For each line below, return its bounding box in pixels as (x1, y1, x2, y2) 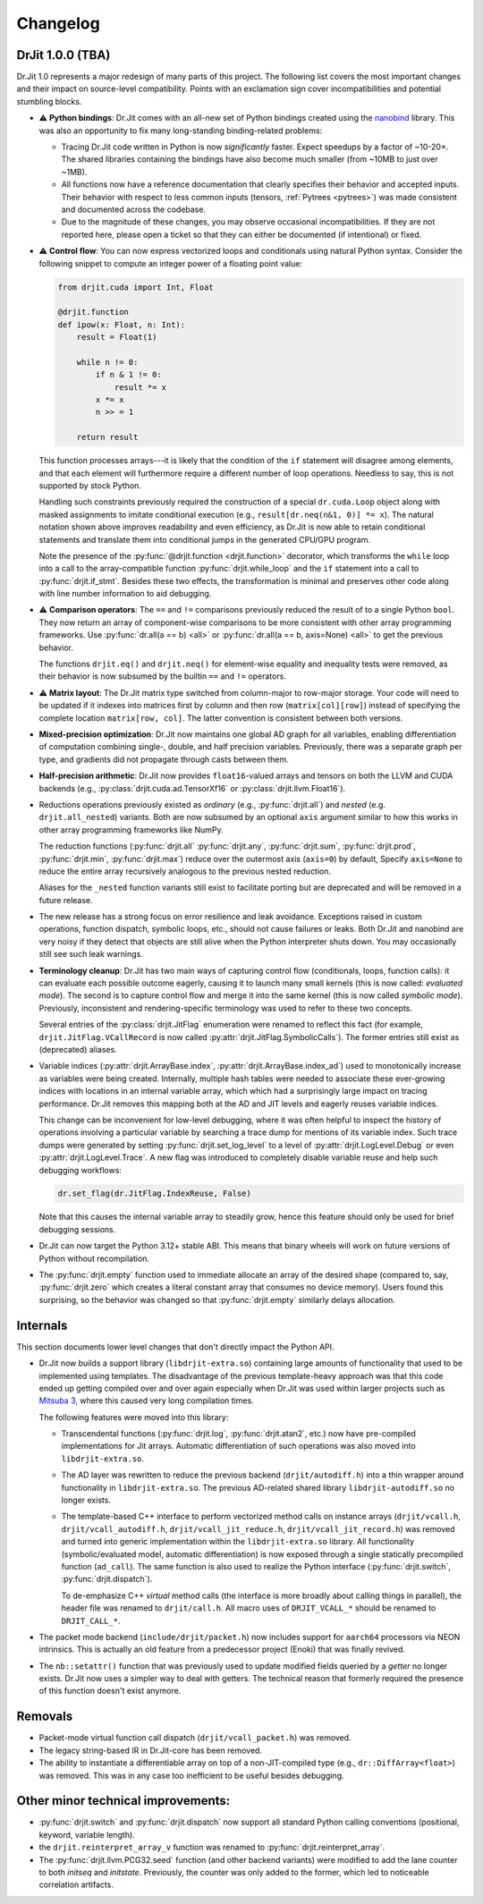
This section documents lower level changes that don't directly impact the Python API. (16, 1341, 335, 1352)
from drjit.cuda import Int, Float (57, 282, 214, 292)
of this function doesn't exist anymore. (38, 1686, 182, 1697)
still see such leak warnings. (38, 949, 143, 960)
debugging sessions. (38, 1223, 116, 1234)
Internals (16, 1317, 68, 1333)
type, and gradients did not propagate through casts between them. (38, 754, 290, 765)
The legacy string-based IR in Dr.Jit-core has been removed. (38, 1745, 263, 1756)
